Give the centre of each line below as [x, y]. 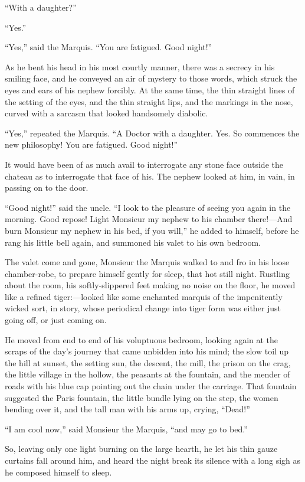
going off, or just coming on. [56, 320]
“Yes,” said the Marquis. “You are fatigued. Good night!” [109, 47]
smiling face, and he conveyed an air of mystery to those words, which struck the [151, 78]
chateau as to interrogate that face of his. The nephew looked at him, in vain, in [150, 176]
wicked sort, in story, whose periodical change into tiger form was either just [143, 308]
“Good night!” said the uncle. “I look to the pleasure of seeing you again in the [148, 207]
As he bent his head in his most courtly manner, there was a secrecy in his [140, 66]
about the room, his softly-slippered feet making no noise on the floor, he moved [150, 285]
